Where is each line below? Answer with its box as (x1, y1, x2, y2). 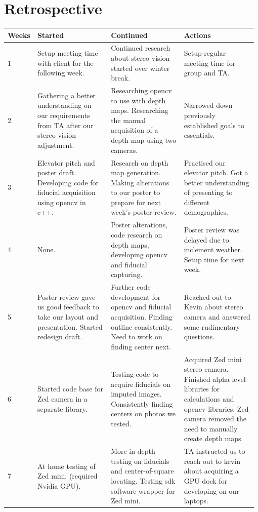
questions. (184, 331, 215, 342)
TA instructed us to (184, 446, 245, 456)
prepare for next (111, 196, 161, 207)
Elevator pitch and (37, 157, 95, 168)
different (184, 196, 210, 207)
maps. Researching (111, 105, 168, 115)
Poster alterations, (111, 219, 168, 230)
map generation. (111, 167, 161, 178)
